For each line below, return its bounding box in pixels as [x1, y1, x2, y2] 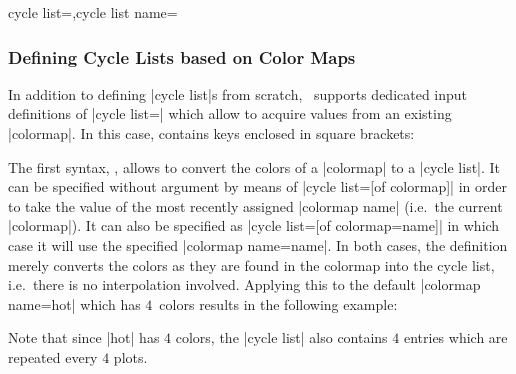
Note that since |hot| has [8, 327, 160, 348]
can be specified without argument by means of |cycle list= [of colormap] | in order [8, 176, 507, 197]
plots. [113, 346, 148, 367]
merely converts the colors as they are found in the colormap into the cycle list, [8, 254, 495, 275]
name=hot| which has [8, 293, 141, 314]
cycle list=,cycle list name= [8, 2, 178, 22]
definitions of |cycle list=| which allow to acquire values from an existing [8, 103, 452, 124]
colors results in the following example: [159, 293, 398, 314]
